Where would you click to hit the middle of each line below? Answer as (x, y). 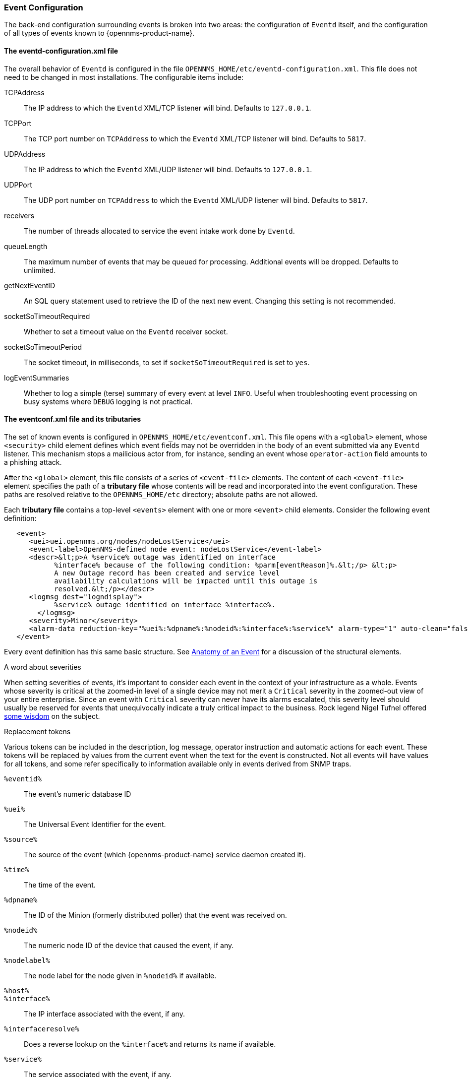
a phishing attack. (33, 462)
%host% (17, 990)
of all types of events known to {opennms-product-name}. (99, 33)
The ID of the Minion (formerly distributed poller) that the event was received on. (155, 915)
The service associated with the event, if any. (98, 1074)
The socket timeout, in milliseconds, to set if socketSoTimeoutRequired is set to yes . (167, 362)
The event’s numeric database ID (78, 794)
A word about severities (43, 667)
